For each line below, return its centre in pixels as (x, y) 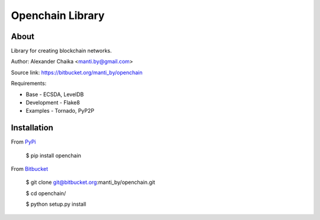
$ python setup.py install (56, 204)
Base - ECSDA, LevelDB (55, 94)
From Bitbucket (30, 169)
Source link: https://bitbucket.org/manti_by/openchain (77, 72)
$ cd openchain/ (46, 193)
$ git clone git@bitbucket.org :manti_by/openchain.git (90, 182)
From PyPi (23, 142)
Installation (32, 128)
